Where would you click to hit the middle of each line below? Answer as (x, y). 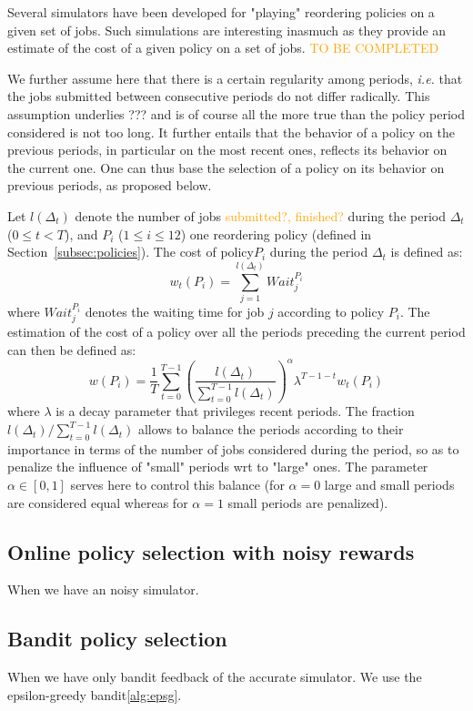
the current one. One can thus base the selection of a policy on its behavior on (226, 167)
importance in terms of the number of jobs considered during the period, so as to (233, 448)
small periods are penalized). (308, 502)
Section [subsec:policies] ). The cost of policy (131, 252)
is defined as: (427, 252)
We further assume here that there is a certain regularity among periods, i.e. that (235, 78)
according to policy (331, 311)
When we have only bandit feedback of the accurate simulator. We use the (215, 677)
